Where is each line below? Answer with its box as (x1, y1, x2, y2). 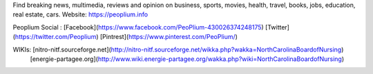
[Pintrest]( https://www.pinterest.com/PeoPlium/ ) (99, 33, 238, 41)
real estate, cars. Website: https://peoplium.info (12, 10, 149, 18)
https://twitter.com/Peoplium (15, 33, 97, 41)
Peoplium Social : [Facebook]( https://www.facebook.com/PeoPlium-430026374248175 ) (12, 23, 264, 31)
